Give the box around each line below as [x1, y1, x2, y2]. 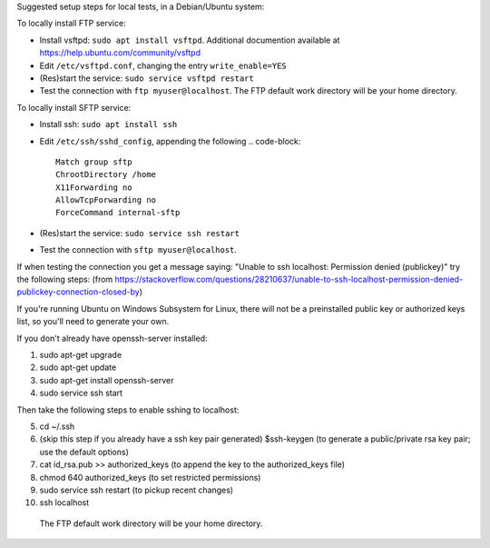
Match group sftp [55, 156, 132, 167]
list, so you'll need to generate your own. [16, 316, 170, 327]
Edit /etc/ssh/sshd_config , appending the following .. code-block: [39, 135, 301, 146]
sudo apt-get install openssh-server [39, 374, 174, 385]
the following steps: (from [16, 274, 113, 285]
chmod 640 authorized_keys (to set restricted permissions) [39, 472, 261, 483]
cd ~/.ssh [39, 421, 75, 432]
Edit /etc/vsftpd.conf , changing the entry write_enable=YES [39, 60, 288, 71]
